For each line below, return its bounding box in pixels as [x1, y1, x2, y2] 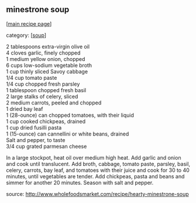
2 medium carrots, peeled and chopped [6, 99, 102, 106]
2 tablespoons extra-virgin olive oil [6, 43, 90, 50]
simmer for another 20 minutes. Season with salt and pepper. [6, 179, 154, 186]
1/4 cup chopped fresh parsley [6, 80, 80, 87]
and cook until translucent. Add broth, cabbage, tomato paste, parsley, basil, [6, 160, 191, 167]
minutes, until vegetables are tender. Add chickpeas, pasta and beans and [6, 172, 185, 180]
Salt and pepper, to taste [6, 136, 66, 143]
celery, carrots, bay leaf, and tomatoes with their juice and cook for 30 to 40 [6, 167, 190, 174]
